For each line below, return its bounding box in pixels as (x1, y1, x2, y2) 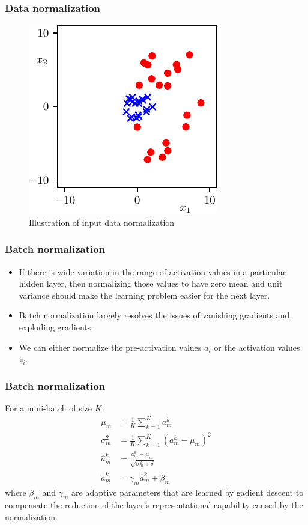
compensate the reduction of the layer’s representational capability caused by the (5, 499, 303, 511)
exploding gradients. (19, 321, 94, 333)
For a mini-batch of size (5, 402, 92, 414)
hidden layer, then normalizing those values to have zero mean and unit (19, 277, 283, 290)
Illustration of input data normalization (29, 216, 175, 228)
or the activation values (214, 341, 300, 353)
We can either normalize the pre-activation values (19, 341, 202, 353)
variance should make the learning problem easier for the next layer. (19, 288, 270, 301)
